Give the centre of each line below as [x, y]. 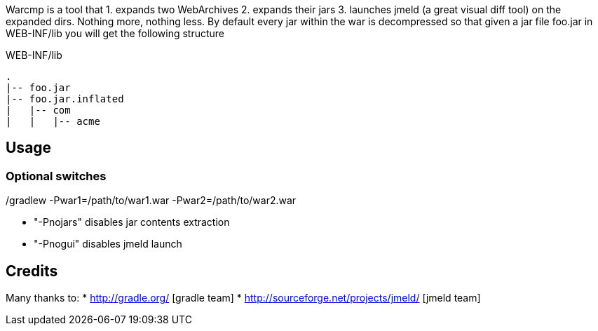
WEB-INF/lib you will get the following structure [115, 33]
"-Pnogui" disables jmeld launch [108, 244]
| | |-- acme [53, 121]
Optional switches [56, 176]
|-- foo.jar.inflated [65, 99]
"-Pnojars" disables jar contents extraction [132, 222]
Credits [32, 271]
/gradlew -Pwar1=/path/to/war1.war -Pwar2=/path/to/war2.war [151, 201]
